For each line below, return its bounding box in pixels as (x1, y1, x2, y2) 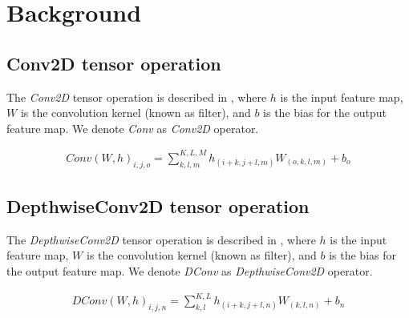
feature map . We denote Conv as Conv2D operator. (6, 119, 259, 136)
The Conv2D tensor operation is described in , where (6, 88, 267, 105)
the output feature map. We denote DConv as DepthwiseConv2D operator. (6, 263, 373, 280)
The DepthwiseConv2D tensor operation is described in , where (6, 231, 316, 248)
